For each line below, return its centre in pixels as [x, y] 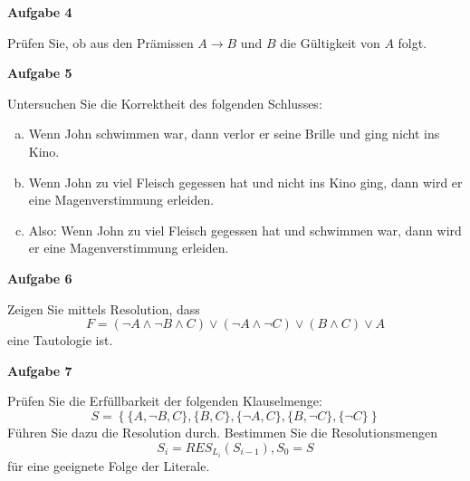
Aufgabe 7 [40, 370]
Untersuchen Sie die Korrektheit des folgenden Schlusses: [165, 103]
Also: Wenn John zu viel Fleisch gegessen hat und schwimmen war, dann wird [245, 230]
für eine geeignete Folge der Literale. [109, 465]
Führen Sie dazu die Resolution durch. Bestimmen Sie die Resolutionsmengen [222, 432]
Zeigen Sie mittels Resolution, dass [104, 308]
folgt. [412, 42]
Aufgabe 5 [40, 73]
